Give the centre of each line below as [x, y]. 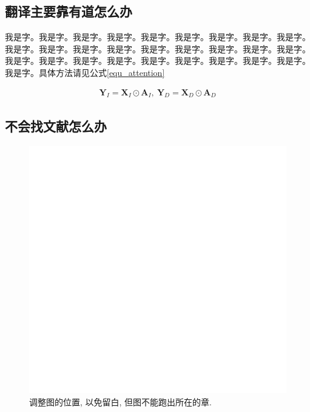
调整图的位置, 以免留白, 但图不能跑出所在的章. [120, 401]
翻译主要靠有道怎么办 [69, 11]
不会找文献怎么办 [56, 125]
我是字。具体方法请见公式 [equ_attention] [85, 72]
